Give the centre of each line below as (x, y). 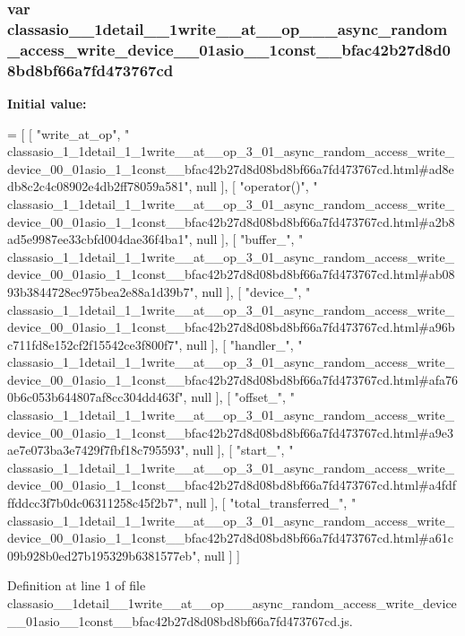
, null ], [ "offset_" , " (239, 397)
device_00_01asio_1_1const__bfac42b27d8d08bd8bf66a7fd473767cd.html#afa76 (233, 379)
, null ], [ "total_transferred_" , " (267, 503)
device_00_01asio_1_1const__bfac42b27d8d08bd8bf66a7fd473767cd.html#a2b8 (231, 221)
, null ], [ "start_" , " (239, 450)
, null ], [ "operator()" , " (253, 186)
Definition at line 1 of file (77, 585)
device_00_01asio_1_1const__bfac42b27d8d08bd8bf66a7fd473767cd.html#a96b (231, 327)
